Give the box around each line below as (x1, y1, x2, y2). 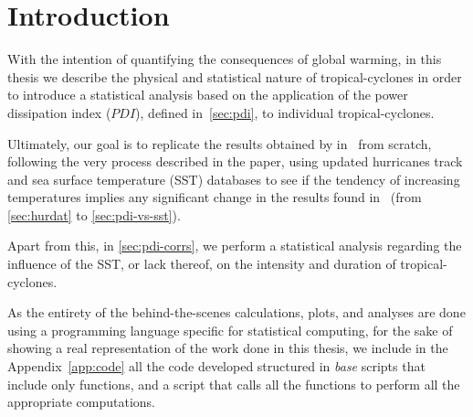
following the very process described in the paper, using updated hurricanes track (7, 152, 463, 171)
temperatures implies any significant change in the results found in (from (7, 187, 422, 207)
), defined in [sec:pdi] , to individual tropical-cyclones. (135, 102, 435, 122)
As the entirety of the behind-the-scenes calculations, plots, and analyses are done (7, 303, 466, 322)
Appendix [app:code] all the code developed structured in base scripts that (7, 357, 426, 376)
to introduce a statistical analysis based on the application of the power (7, 85, 408, 104)
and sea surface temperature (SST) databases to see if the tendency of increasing (7, 169, 460, 188)
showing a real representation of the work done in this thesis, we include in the (7, 338, 448, 358)
